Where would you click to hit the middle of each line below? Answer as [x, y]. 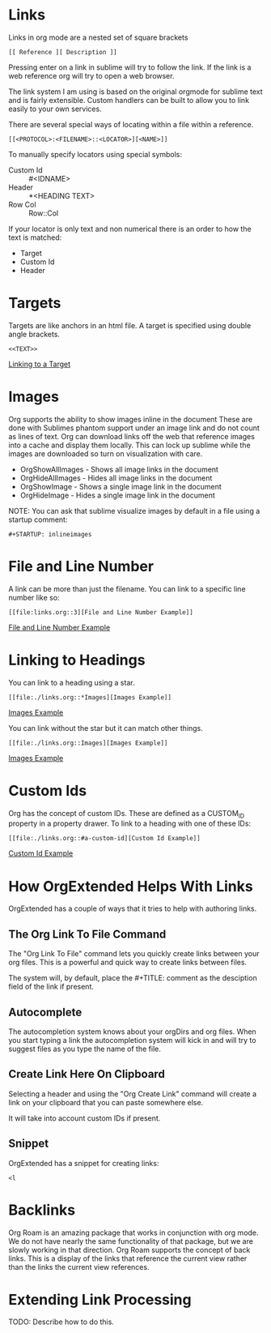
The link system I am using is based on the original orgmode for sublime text [135, 92]
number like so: [34, 597]
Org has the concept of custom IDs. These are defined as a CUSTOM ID [127, 814]
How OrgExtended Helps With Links [131, 886]
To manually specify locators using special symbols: [95, 154]
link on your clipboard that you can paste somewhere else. [106, 1102]
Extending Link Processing [100, 1299]
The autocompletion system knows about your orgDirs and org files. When [132, 1032]
